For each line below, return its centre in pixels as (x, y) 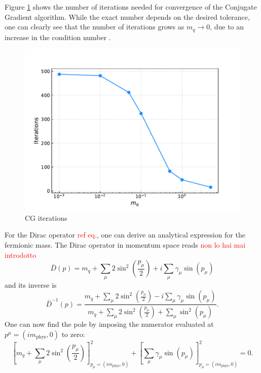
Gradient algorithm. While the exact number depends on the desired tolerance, (127, 16)
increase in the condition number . (58, 37)
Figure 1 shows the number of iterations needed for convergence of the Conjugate (131, 7)
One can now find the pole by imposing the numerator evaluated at (109, 324)
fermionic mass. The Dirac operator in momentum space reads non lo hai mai (125, 245)
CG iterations (46, 217)
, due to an (227, 27)
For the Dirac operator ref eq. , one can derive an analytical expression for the (125, 235)
